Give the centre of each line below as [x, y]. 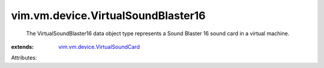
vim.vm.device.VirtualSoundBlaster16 [109, 16]
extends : [22, 47]
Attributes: [24, 58]
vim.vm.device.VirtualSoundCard [99, 47]
